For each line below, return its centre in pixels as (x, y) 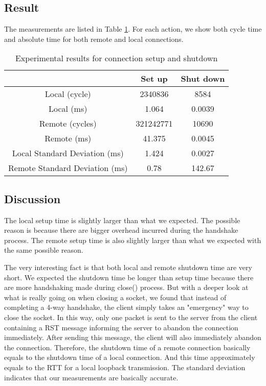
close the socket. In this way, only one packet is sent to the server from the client (131, 317)
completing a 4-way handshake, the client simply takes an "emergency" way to (126, 307)
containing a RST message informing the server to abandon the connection (121, 327)
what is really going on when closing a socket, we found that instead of (115, 297)
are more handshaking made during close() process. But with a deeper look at (126, 287)
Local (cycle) (68, 94)
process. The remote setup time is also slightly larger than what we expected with (133, 240)
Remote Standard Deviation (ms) (68, 168)
